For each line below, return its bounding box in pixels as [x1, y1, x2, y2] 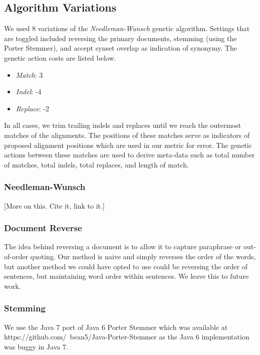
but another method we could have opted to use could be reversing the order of [4, 261, 248, 271]
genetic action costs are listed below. [4, 52, 116, 63]
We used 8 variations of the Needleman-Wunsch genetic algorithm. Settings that [4, 23, 250, 34]
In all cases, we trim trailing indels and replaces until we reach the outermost [4, 120, 241, 130]
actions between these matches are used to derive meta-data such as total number [4, 149, 255, 160]
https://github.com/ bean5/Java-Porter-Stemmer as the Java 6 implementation [4, 331, 249, 342]
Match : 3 [16, 69, 43, 80]
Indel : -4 [16, 86, 42, 97]
